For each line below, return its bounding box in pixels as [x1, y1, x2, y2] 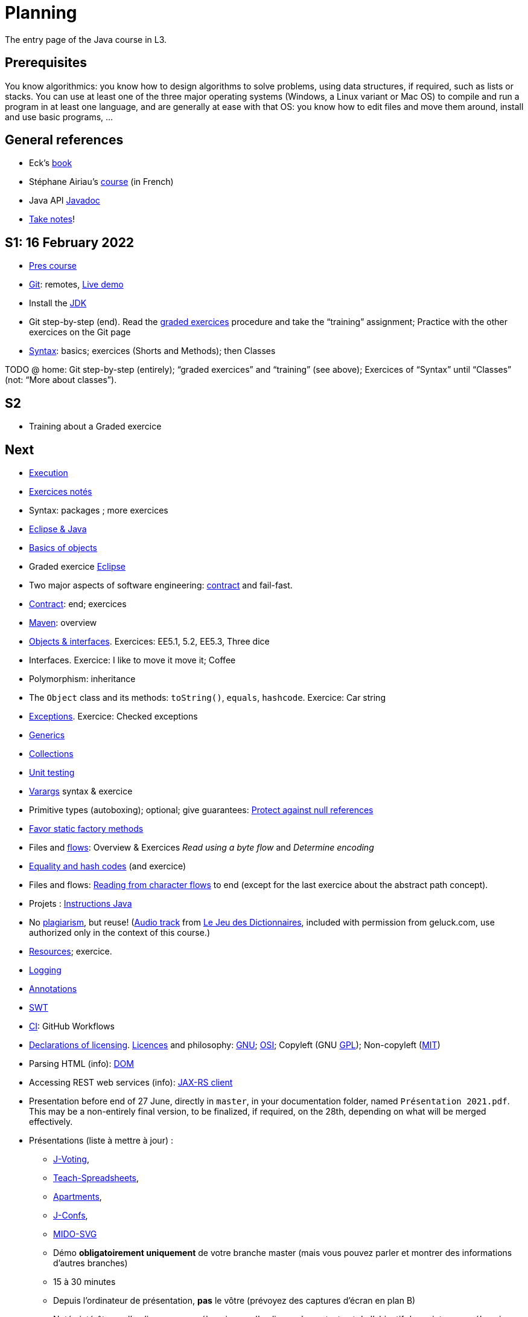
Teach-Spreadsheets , [53, 1172, 139, 1183]
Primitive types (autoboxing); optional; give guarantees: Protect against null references [29, 804, 374, 815]
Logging [29, 964, 62, 975]
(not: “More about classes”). [5, 375, 117, 385]
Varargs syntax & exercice [29, 785, 133, 796]
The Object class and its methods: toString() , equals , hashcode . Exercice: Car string [29, 692, 386, 703]
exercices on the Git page [29, 327, 131, 338]
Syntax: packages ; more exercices [29, 504, 168, 515]
